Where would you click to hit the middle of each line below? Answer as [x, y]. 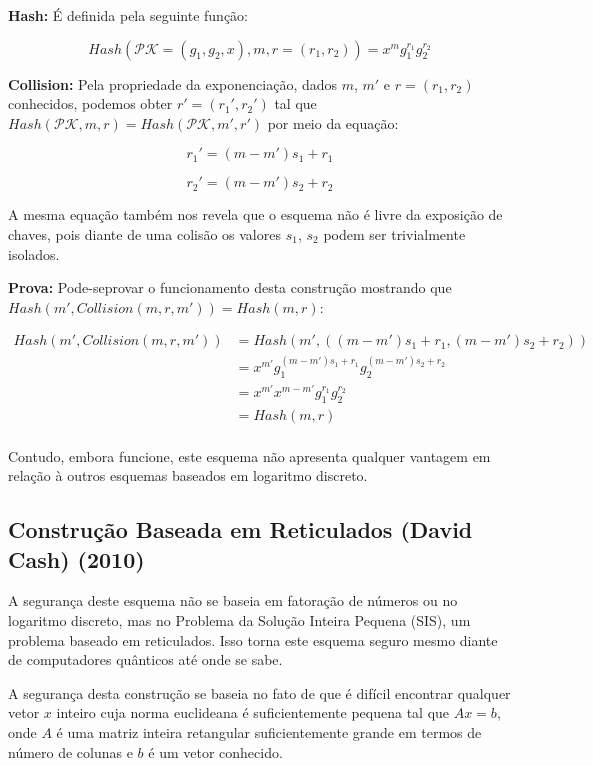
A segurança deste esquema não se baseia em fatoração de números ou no [233, 600]
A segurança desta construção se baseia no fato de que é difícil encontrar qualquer [259, 692]
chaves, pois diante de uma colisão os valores [144, 233]
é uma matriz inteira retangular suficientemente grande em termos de [269, 731]
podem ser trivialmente [394, 233]
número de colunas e [70, 751]
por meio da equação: [333, 122]
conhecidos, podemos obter [90, 103]
